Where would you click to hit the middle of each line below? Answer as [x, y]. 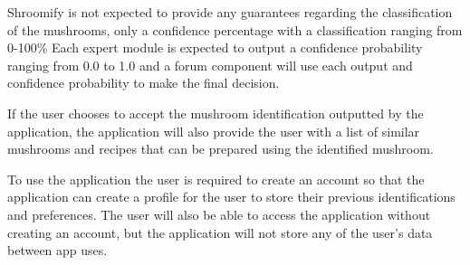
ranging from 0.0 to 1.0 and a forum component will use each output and [210, 65]
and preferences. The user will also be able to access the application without [219, 214]
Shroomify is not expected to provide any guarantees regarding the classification [230, 12]
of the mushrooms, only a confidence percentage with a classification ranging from [235, 29]
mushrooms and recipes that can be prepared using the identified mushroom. [221, 149]
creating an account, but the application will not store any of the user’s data [220, 232]
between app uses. [58, 250]
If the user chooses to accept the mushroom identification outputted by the [216, 113]
